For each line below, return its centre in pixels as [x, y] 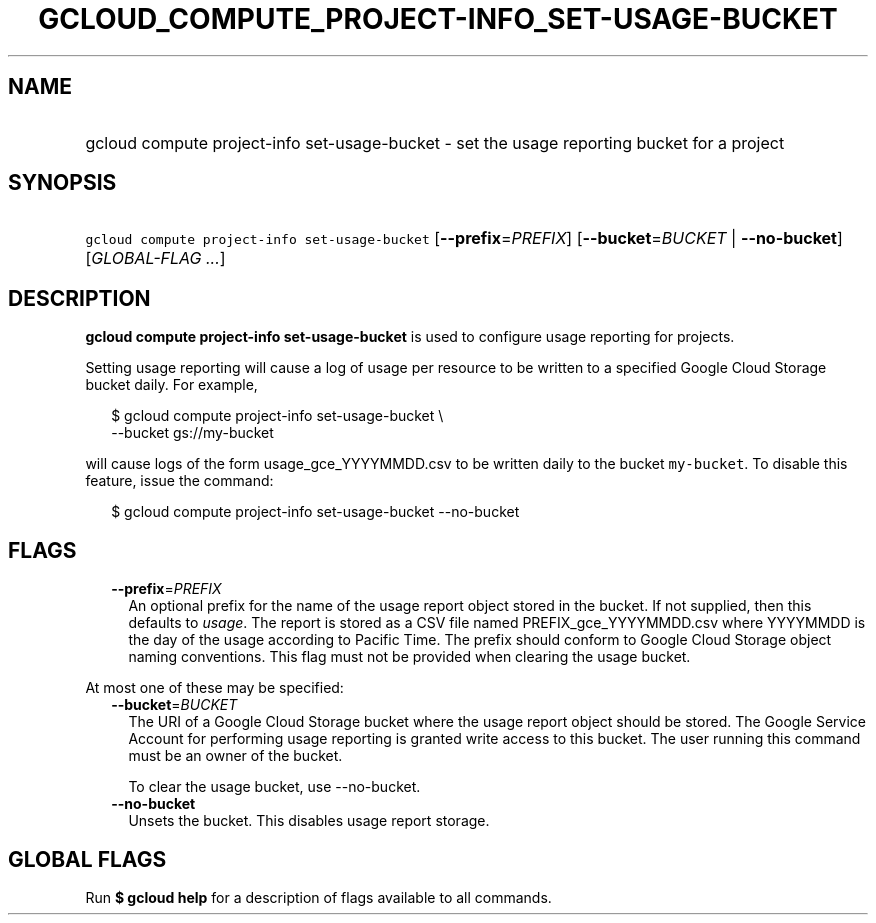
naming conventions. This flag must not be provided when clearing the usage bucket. [409, 657]
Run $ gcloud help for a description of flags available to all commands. [318, 897]
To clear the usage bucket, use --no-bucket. [274, 787]
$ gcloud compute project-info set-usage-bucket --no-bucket [315, 512]
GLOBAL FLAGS [87, 859]
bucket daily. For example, [171, 385]
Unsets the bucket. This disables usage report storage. [309, 821]
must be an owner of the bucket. [235, 756]
